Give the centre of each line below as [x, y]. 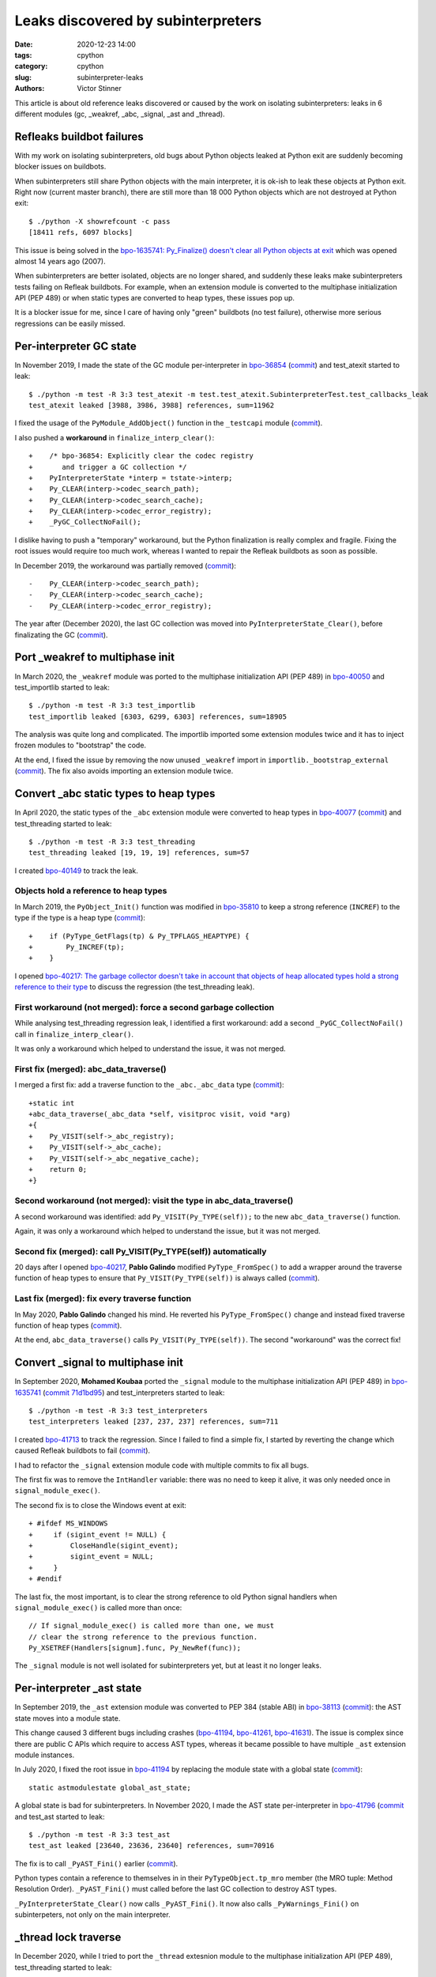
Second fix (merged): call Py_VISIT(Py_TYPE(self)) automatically [141, 1251]
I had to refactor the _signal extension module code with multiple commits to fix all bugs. [162, 1465]
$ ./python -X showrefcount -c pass [100, 221]
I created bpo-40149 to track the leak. [76, 871]
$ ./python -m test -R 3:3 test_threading [112, 841]
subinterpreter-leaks [110, 77]
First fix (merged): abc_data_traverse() [90, 1069]
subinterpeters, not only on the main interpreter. [92, 1915]
